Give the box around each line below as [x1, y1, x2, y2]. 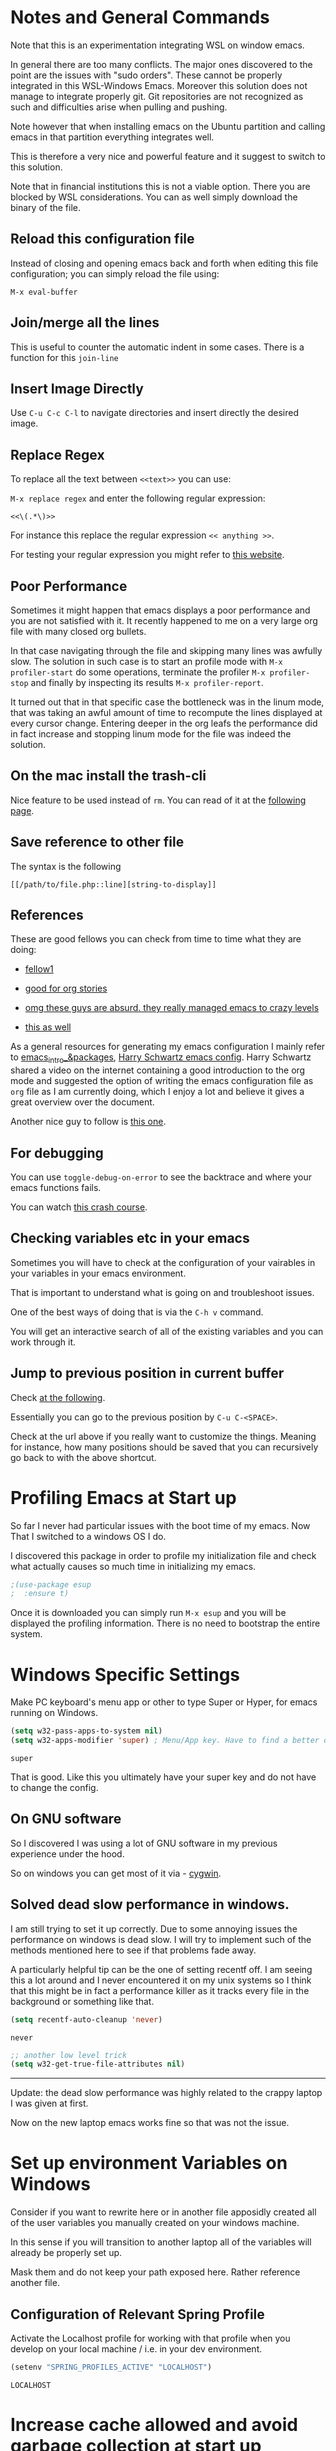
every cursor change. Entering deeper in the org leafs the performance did [10, 717, 318, 729]
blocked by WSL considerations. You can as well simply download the [10, 191, 298, 203]
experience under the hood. [10, 1847, 125, 1860]
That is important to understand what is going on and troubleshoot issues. [10, 1286, 315, 1298]
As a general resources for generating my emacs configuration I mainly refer [10, 1041, 326, 1053]
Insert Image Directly [10, 380, 144, 397]
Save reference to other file [10, 834, 185, 851]
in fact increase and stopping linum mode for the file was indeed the [10, 728, 292, 740]
